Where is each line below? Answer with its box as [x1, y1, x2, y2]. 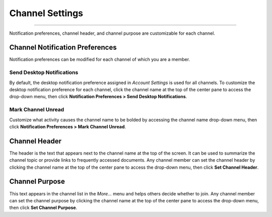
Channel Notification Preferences [9, 43, 117, 52]
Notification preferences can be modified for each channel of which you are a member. [9, 56, 190, 62]
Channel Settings [9, 8, 83, 19]
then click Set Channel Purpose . [9, 204, 78, 211]
